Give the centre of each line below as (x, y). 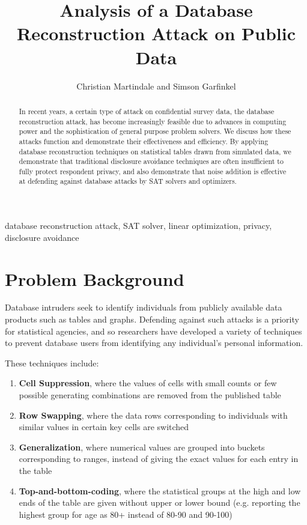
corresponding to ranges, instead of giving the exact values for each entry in (159, 459)
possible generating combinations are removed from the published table (150, 395)
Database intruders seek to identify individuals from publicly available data (144, 307)
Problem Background (95, 278)
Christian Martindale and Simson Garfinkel (156, 86)
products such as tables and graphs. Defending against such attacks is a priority (152, 319)
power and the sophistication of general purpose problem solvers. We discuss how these (155, 131)
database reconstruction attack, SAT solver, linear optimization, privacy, (138, 226)
